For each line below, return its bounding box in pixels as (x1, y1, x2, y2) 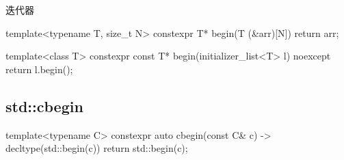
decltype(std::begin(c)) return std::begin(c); (5, 141, 188, 155)
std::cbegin (5, 95, 83, 116)
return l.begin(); (5, 62, 73, 76)
